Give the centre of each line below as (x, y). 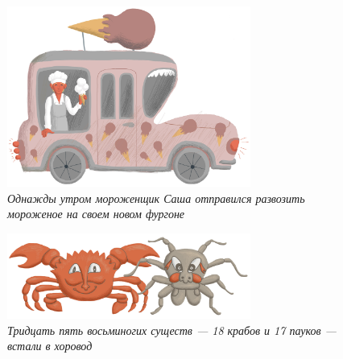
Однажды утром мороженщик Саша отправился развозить (156, 198)
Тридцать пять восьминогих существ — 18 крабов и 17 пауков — (172, 330)
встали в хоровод (50, 346)
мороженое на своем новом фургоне (96, 214)
